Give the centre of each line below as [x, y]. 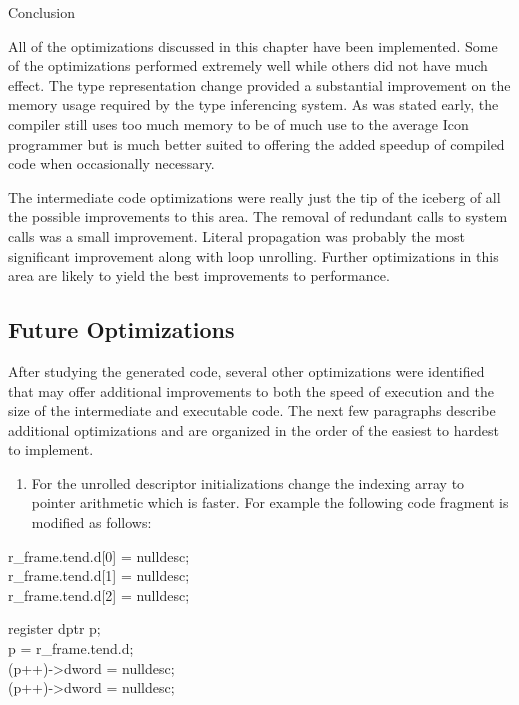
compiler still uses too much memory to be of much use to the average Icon [238, 123]
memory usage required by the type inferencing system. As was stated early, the [253, 104]
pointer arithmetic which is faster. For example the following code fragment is [270, 502]
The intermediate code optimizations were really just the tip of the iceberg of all [254, 196]
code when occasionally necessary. [111, 163]
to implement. [51, 449]
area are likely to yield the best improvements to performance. [199, 275]
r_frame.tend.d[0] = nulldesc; [99, 555]
